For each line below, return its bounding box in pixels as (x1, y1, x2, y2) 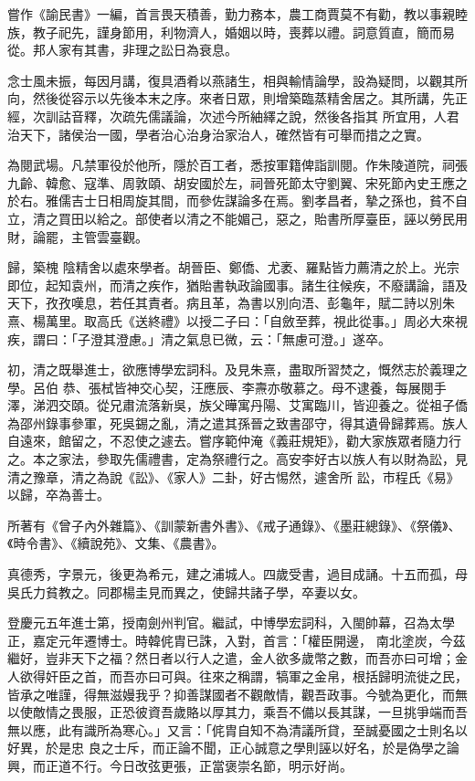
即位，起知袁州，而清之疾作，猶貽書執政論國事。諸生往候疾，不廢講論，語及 (7, 275, 468, 294)
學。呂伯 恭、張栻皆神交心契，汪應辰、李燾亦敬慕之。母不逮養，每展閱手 (7, 377, 447, 396)
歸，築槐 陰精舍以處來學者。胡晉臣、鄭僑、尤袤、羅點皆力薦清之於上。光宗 (7, 258, 459, 277)
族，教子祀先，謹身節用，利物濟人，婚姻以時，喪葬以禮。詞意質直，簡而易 (7, 22, 455, 41)
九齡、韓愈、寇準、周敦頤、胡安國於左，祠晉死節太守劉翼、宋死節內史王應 (7, 173, 455, 192)
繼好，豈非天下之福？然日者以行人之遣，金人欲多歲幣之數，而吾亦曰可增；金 (7, 649, 468, 668)
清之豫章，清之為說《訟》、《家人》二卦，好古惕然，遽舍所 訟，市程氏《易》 (7, 467, 459, 486)
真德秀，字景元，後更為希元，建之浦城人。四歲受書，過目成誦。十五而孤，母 (7, 565, 468, 584)
